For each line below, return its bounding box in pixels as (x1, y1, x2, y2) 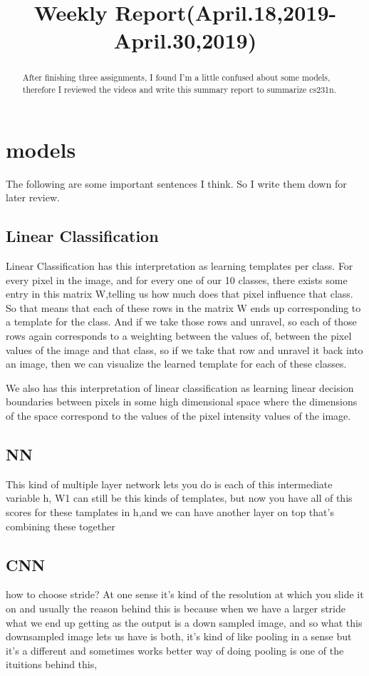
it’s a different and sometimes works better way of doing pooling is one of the (6, 642, 344, 657)
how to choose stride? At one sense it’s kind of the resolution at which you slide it (6, 587, 364, 602)
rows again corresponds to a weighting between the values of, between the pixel (6, 328, 352, 343)
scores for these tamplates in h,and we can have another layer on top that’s (6, 504, 334, 519)
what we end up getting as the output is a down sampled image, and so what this (6, 615, 363, 630)
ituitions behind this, (6, 657, 98, 672)
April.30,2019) (113, 26, 257, 55)
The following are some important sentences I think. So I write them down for (6, 176, 347, 191)
